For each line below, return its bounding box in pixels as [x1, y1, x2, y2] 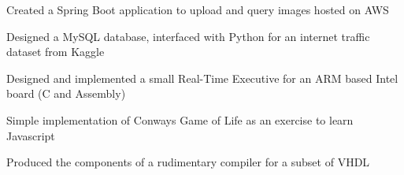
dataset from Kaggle [6, 43, 105, 60]
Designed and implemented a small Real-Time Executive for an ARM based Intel [6, 69, 398, 86]
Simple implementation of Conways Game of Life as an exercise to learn [6, 111, 354, 128]
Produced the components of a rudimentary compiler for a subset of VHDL [6, 154, 370, 170]
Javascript [6, 127, 55, 143]
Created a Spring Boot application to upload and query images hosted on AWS [6, 2, 389, 17]
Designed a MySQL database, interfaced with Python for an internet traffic [6, 28, 370, 44]
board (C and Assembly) [6, 85, 126, 102]
